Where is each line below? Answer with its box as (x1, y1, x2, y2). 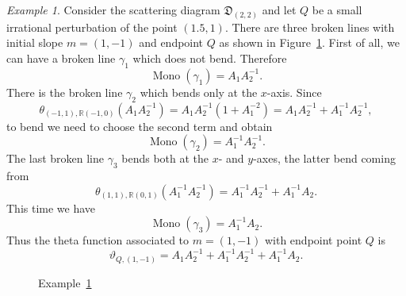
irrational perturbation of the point (6, 18, 178, 35)
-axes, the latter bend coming (253, 150, 396, 167)
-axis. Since (266, 83, 322, 100)
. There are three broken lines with (224, 18, 395, 35)
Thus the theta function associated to (6, 232, 190, 248)
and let (262, 2, 297, 17)
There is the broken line (6, 83, 123, 100)
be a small (312, 2, 362, 17)
